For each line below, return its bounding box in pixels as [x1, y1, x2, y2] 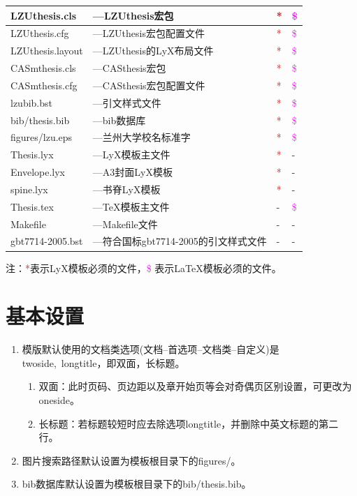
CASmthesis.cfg [10, 77, 78, 92]
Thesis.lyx [10, 147, 54, 162]
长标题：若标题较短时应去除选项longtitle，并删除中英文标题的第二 [38, 416, 339, 430]
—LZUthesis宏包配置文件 [92, 26, 205, 40]
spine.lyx [10, 181, 48, 196]
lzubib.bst [10, 95, 52, 110]
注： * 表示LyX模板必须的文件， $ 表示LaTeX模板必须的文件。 [6, 260, 282, 275]
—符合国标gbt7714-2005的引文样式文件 [92, 234, 267, 248]
